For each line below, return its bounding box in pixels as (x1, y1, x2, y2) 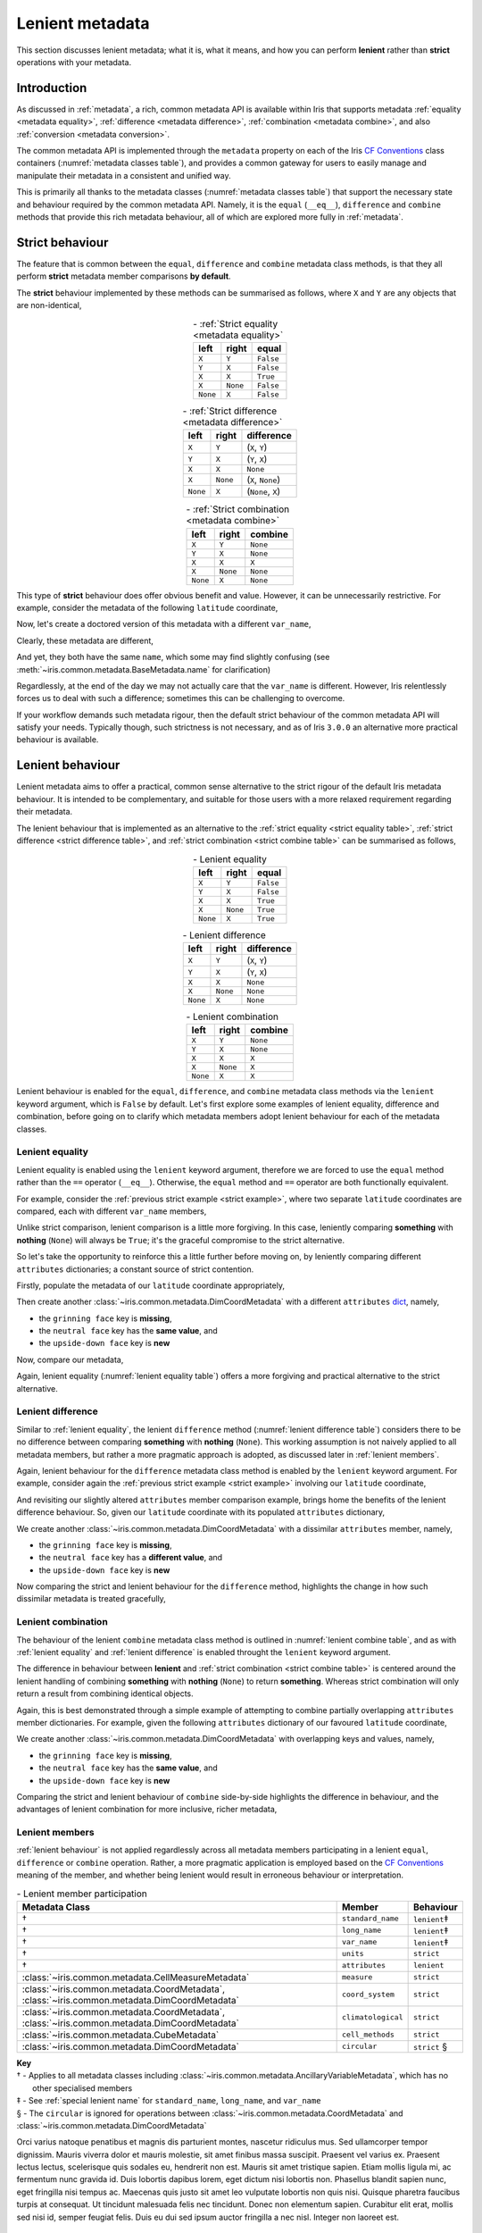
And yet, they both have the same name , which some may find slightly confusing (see (16, 652, 330, 663)
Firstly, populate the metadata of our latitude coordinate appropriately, (16, 1280, 286, 1291)
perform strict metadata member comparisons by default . (16, 271, 231, 281)
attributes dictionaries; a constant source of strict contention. (16, 1264, 254, 1275)
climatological (341, 2012, 403, 2022)
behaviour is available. (16, 734, 99, 745)
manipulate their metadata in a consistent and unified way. (16, 170, 231, 180)
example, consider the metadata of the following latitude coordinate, (16, 602, 278, 613)
